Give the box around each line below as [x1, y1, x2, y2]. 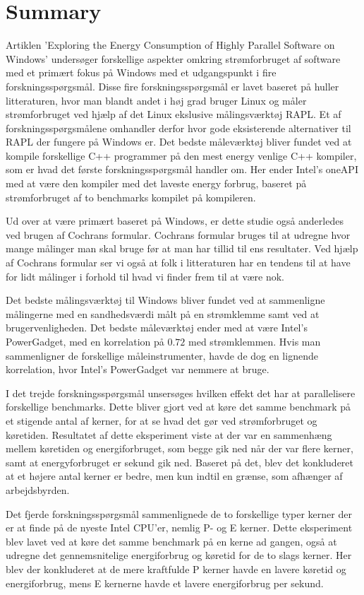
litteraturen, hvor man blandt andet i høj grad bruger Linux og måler [6, 93, 307, 107]
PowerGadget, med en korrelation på [6, 334, 164, 348]
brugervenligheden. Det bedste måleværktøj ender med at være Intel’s [6, 320, 308, 335]
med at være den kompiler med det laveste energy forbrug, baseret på [6, 176, 307, 191]
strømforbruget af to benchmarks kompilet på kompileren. [6, 189, 256, 204]
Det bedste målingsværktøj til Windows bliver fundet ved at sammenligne [6, 293, 325, 307]
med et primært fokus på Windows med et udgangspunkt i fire [6, 65, 277, 80]
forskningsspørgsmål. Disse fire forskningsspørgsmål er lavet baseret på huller [6, 78, 339, 93]
